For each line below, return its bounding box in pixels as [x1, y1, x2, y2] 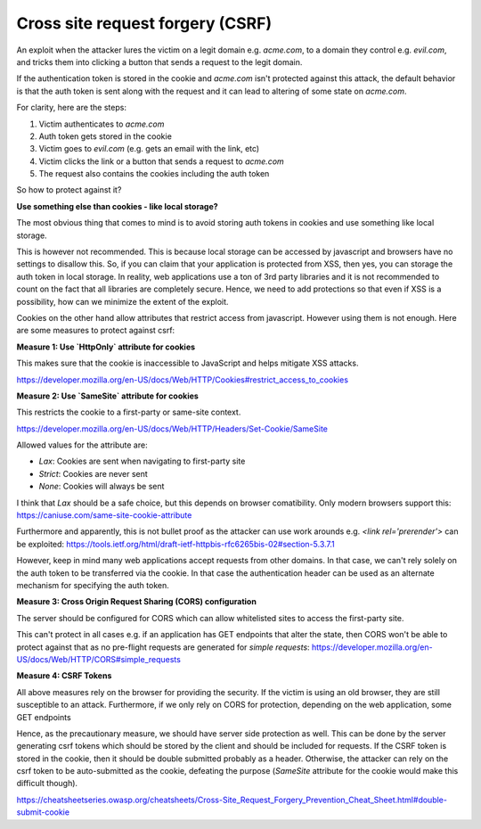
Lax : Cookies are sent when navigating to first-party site [38, 456, 246, 467]
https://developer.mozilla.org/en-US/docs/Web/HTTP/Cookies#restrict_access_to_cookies [16, 374, 349, 385]
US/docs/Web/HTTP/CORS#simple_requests [16, 653, 182, 664]
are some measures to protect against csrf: [16, 325, 175, 336]
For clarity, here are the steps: [16, 103, 126, 113]
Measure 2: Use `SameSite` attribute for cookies [16, 390, 200, 401]
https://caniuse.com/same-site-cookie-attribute [16, 510, 192, 521]
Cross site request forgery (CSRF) [16, 13, 272, 33]
